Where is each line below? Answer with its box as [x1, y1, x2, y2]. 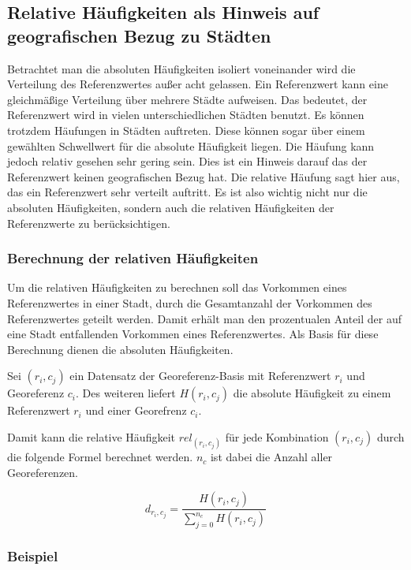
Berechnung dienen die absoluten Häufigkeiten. [7, 341, 234, 357]
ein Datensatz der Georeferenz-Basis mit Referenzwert [69, 367, 331, 384]
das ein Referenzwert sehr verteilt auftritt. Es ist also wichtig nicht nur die [7, 184, 368, 200]
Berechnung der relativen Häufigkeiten [7, 248, 259, 268]
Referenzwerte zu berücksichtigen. [7, 214, 170, 231]
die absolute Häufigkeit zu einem [233, 385, 391, 401]
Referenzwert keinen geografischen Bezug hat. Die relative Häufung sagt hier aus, [7, 168, 400, 184]
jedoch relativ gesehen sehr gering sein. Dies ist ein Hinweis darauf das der [7, 153, 368, 170]
